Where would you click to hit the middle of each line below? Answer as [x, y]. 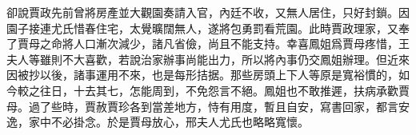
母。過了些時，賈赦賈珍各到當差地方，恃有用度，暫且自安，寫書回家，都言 [202, 106]
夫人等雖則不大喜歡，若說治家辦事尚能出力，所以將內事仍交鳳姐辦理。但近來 [208, 59]
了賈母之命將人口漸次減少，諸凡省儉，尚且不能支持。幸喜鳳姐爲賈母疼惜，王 [208, 44]
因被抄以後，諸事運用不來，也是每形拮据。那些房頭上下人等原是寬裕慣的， [202, 75]
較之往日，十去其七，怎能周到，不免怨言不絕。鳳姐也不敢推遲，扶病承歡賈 [213, 90]
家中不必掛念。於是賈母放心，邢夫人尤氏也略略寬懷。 [168, 122]
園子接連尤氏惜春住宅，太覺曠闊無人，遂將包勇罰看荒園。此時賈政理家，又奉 [208, 28]
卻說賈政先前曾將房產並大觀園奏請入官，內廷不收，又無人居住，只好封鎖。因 [208, 12]
